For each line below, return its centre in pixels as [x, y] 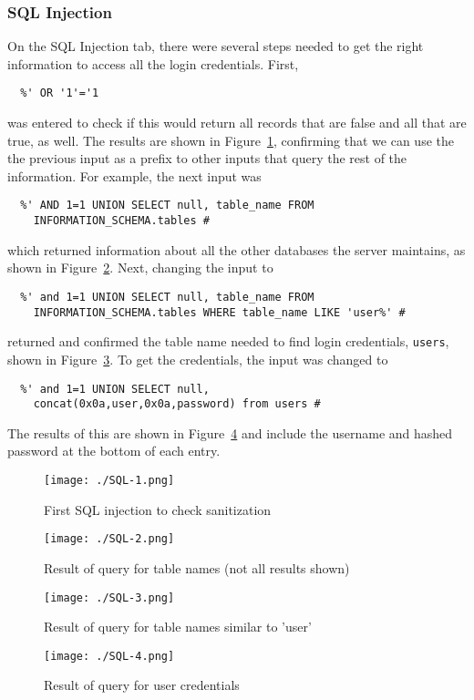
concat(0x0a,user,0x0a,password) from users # [177, 404]
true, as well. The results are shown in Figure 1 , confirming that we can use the [231, 140]
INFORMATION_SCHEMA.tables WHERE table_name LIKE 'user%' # [219, 312]
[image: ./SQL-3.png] [109, 597]
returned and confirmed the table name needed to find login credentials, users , [228, 341]
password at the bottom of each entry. [114, 451]
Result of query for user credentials [142, 685]
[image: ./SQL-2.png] [109, 539]
